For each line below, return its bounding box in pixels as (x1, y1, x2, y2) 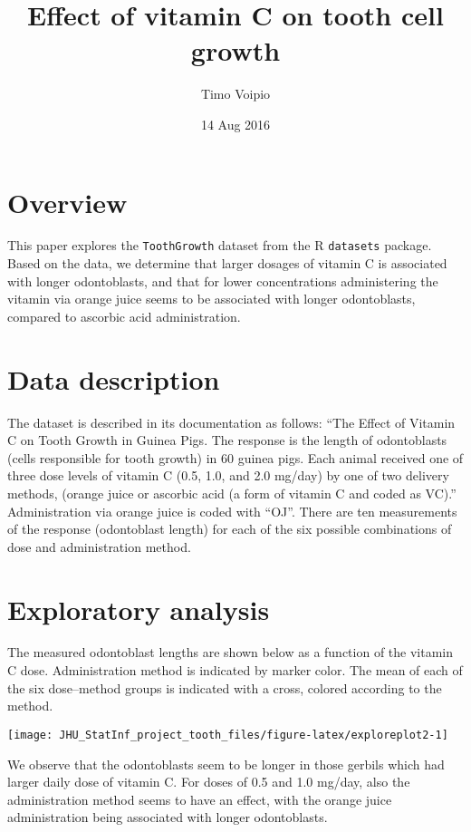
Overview (7, 183, 128, 220)
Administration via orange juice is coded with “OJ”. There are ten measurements (7, 501, 457, 520)
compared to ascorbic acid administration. (7, 306, 241, 325)
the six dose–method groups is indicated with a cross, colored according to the (7, 678, 442, 697)
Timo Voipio (200, 84, 271, 103)
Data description (7, 360, 220, 397)
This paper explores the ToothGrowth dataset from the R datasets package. (7, 236, 432, 255)
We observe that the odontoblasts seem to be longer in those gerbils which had (7, 754, 445, 773)
